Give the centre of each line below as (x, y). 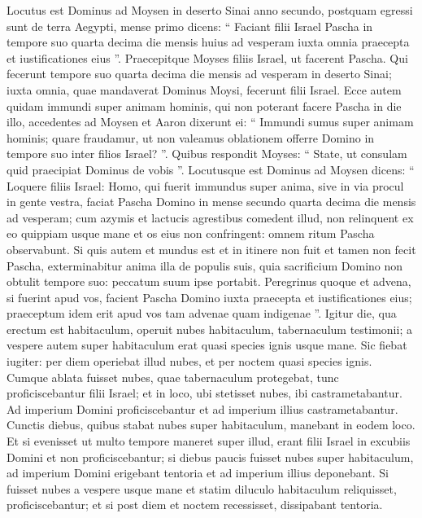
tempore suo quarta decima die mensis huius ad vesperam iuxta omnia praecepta (208, 42)
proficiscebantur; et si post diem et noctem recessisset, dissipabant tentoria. (195, 505)
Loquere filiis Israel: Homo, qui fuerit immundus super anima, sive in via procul (205, 185)
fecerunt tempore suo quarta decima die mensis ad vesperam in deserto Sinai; (199, 74)
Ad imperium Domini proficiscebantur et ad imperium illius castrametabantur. (202, 408)
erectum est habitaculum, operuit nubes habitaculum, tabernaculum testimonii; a (209, 329)
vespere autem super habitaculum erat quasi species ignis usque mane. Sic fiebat (207, 345)
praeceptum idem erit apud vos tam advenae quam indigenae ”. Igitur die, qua (202, 313)
